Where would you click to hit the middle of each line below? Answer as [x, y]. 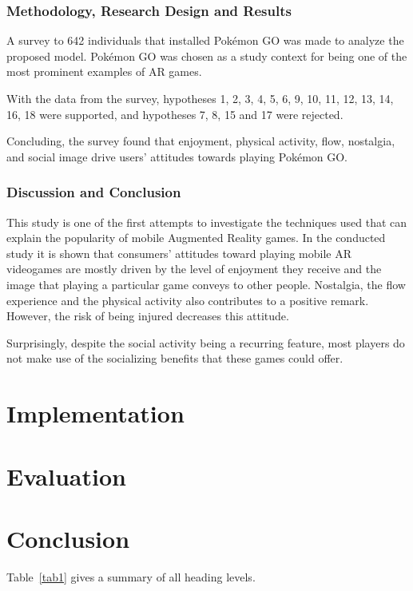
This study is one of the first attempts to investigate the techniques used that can [207, 222]
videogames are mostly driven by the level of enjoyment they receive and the [194, 269]
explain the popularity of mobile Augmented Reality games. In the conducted [196, 238]
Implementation [95, 413]
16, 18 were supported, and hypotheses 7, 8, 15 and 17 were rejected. [175, 114]
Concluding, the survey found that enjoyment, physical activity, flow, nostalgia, [201, 141]
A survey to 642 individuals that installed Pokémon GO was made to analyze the [205, 40]
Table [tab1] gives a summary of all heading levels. [131, 576]
